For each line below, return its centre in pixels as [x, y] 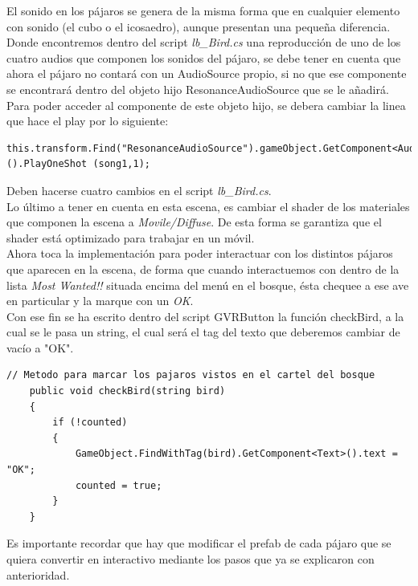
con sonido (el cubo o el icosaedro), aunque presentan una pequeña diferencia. [199, 26]
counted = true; [119, 485]
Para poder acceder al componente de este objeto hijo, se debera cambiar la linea [206, 105]
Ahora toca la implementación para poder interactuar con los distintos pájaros [200, 253]
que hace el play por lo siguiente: [88, 121]
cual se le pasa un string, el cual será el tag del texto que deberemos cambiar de [203, 332]
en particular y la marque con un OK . [100, 301]
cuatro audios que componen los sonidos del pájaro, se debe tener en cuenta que [204, 57]
